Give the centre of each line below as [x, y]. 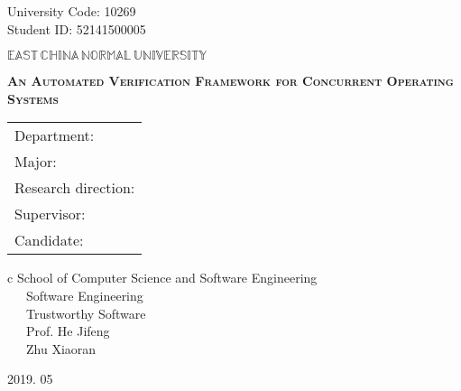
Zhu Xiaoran [61, 348]
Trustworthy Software [86, 313]
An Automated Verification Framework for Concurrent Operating [230, 81]
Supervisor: [50, 214]
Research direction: [75, 188]
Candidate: [49, 240]
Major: [36, 162]
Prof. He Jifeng [68, 331]
